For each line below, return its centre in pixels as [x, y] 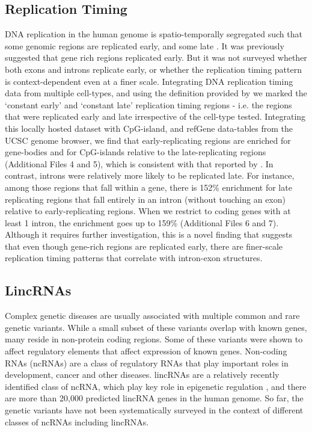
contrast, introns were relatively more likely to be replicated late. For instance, [150, 175]
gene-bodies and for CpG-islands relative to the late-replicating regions [136, 152]
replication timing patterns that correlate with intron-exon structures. [134, 258]
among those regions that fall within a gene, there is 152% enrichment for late [148, 187]
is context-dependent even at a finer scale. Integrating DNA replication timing [149, 81]
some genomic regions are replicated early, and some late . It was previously [145, 45]
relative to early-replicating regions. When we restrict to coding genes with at [148, 211]
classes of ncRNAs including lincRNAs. [77, 421]
